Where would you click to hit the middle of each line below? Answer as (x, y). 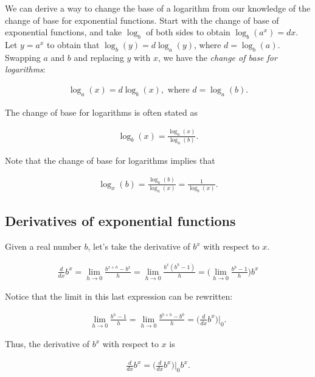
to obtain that (73, 44)
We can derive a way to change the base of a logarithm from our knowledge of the (158, 8)
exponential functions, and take (64, 32)
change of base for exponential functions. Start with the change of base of (142, 20)
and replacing (99, 57)
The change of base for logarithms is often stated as (101, 112)
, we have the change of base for (218, 57)
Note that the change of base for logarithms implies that (110, 160)
